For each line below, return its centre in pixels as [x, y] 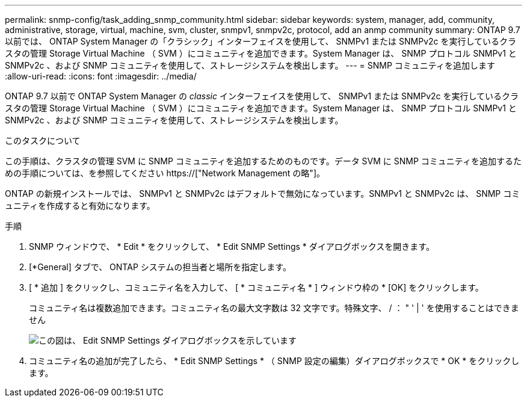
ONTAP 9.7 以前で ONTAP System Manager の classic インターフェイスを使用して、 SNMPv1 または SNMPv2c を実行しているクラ [262, 96]
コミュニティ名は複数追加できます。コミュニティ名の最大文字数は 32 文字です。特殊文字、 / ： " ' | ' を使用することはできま [274, 308]
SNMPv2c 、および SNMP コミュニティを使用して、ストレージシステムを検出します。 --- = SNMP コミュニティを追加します [250, 65]
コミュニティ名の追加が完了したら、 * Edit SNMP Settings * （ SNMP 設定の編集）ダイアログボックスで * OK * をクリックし [274, 361]
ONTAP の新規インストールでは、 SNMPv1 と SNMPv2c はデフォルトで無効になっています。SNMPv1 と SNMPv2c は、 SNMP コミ [263, 193]
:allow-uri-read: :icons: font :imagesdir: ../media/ [101, 76]
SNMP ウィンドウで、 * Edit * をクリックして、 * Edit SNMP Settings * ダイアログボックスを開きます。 [232, 246]
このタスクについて [43, 141]
